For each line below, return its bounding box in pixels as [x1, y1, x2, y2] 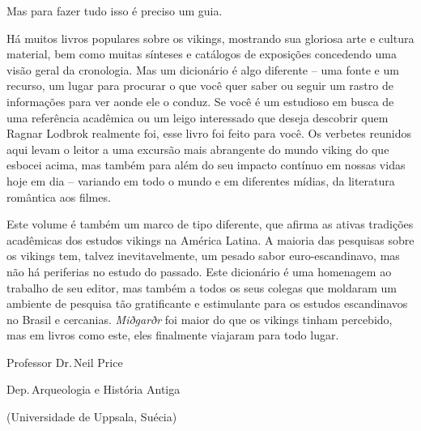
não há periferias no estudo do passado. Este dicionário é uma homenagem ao [6, 262, 392, 280]
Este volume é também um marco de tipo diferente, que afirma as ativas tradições [6, 215, 414, 233]
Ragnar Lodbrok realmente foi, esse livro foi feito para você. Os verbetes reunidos [6, 125, 411, 142]
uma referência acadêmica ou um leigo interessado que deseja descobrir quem [6, 109, 389, 126]
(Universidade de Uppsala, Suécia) [6, 408, 177, 425]
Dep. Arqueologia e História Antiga [6, 381, 181, 398]
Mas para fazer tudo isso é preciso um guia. [6, 2, 223, 19]
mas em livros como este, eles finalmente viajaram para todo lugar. [6, 326, 339, 344]
